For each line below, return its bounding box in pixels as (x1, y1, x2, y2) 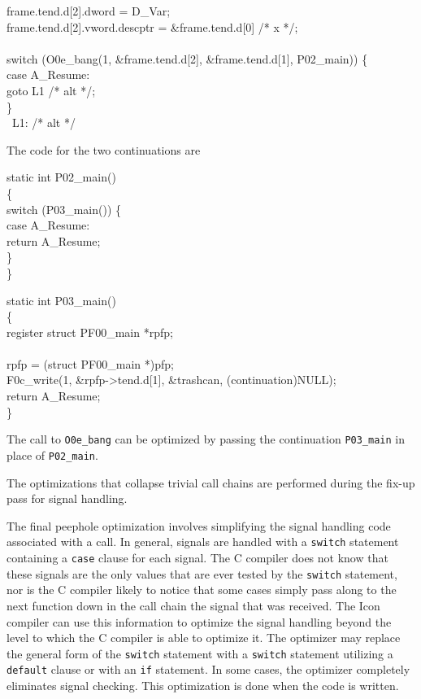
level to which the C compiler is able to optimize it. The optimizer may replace (7, 629, 401, 646)
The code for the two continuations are (7, 141, 201, 158)
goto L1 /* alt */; (7, 81, 96, 98)
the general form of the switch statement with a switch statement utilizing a (7, 644, 393, 662)
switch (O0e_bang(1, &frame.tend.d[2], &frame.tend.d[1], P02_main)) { (7, 50, 368, 67)
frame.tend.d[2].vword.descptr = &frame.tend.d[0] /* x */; (7, 18, 298, 35)
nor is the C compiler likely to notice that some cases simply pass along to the (7, 581, 397, 598)
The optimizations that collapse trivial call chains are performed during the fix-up (7, 474, 415, 491)
